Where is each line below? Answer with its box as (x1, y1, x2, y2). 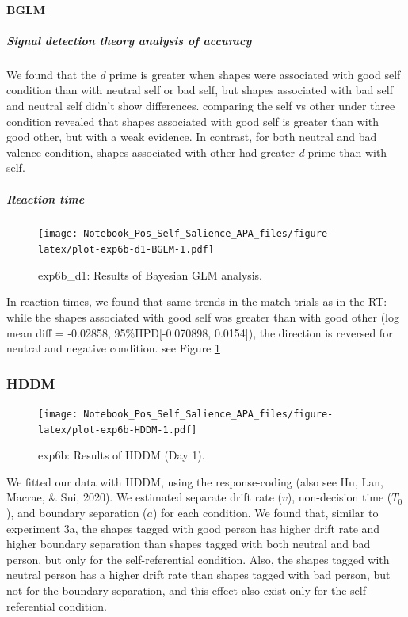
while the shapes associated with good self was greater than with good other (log (6, 308, 400, 325)
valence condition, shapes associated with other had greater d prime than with (6, 143, 387, 160)
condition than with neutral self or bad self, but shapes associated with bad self (6, 82, 393, 98)
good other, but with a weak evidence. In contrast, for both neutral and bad (6, 128, 377, 145)
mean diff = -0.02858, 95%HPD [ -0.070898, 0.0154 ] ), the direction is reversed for (6, 324, 393, 341)
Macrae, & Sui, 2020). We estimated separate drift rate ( (6, 489, 282, 505)
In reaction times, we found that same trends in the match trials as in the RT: (6, 293, 387, 310)
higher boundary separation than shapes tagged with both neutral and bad (6, 535, 371, 552)
